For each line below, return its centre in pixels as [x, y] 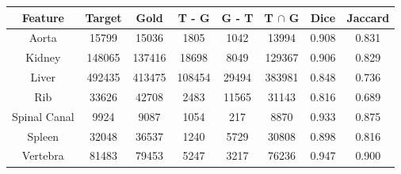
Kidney [43, 57]
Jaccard [368, 17]
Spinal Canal [43, 116]
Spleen [43, 136]
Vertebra [43, 155]
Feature [43, 17]
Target [103, 17]
